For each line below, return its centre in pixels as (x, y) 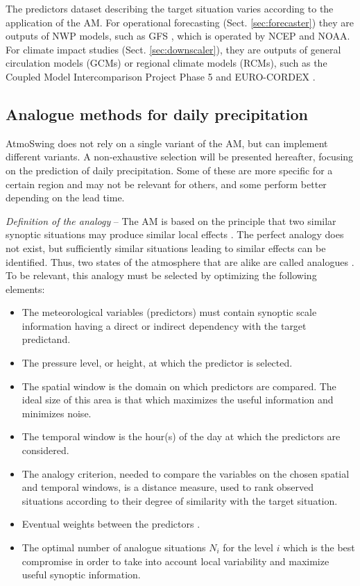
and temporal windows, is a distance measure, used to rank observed (168, 487)
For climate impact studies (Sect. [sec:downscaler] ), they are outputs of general (173, 49)
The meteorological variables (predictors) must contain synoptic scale (169, 312)
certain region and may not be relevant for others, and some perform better (166, 184)
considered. (45, 450)
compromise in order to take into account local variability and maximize (175, 561)
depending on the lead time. (65, 198)
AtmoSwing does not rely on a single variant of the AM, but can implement (167, 143)
